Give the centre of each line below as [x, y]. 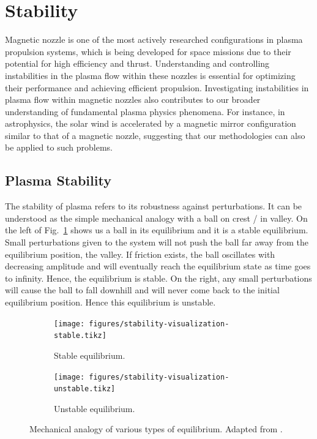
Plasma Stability [58, 180]
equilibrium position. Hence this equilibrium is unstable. [110, 302]
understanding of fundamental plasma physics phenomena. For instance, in [145, 111]
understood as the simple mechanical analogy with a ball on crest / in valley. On [156, 218]
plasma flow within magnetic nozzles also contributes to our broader [133, 99]
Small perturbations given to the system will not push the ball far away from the [157, 242]
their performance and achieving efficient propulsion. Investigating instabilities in [157, 87]
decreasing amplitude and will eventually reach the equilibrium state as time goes [158, 266]
